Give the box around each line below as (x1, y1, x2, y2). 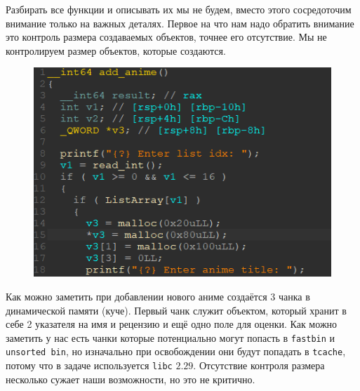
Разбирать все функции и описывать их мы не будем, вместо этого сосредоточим (6, 2, 352, 16)
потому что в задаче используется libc (6, 358, 173, 373)
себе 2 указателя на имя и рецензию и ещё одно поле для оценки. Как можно (6, 317, 338, 331)
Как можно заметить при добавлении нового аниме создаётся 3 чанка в (6, 289, 310, 303)
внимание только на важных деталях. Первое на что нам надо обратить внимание (6, 15, 354, 30)
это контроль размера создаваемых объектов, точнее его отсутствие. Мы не (6, 29, 327, 44)
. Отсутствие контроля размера (193, 358, 325, 373)
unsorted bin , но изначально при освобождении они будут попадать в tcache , (6, 344, 346, 359)
